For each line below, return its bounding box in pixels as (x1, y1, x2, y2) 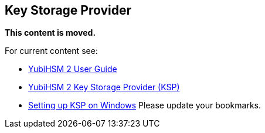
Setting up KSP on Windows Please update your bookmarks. (28, 100, 261, 111)
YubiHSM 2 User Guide (28, 64, 117, 74)
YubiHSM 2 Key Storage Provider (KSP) (28, 82, 180, 93)
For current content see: (5, 46, 98, 56)
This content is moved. (5, 28, 96, 38)
